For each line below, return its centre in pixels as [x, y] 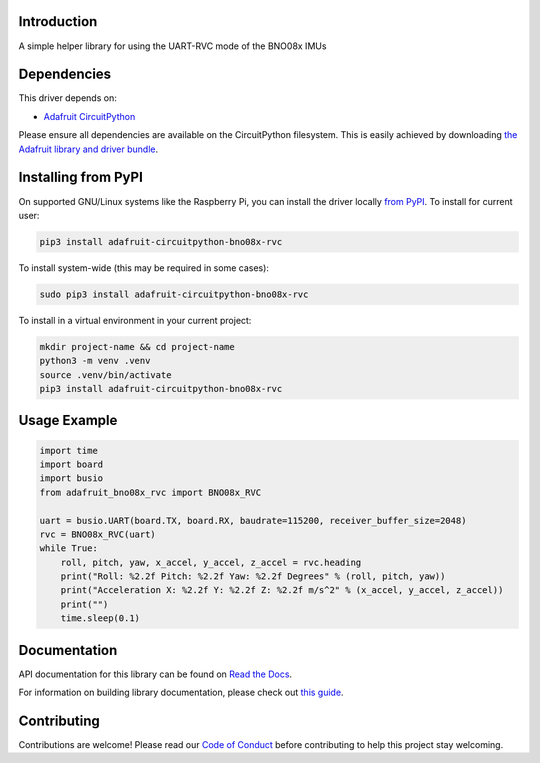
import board [71, 464]
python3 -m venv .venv [95, 361]
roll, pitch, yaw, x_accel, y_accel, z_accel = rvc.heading [211, 562]
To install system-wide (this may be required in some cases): [144, 267]
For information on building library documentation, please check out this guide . [181, 692]
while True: [69, 548]
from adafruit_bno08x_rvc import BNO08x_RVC [150, 492]
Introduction [58, 21]
